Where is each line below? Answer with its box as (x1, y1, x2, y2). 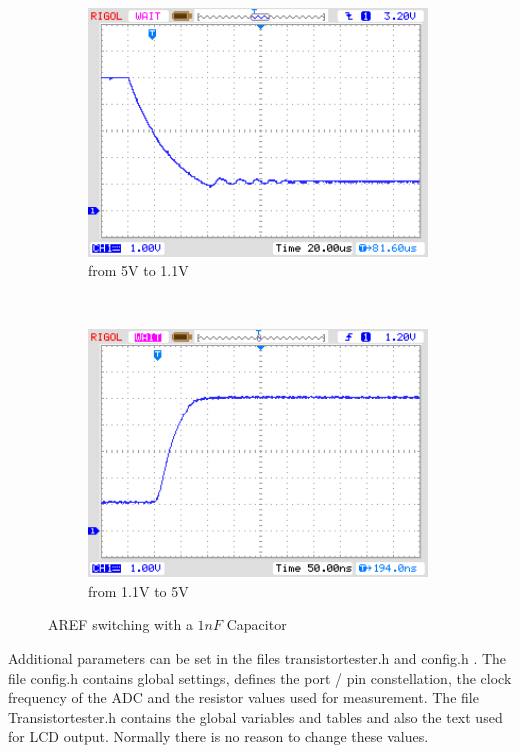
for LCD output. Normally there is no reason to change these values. (8, 726, 429, 747)
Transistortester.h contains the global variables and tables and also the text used (8, 706, 503, 727)
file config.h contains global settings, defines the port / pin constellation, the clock (8, 667, 512, 688)
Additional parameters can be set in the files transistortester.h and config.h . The (8, 648, 507, 669)
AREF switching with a (48, 614, 193, 635)
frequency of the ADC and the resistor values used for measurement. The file (8, 687, 479, 708)
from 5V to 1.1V (88, 260, 189, 281)
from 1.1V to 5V (88, 580, 189, 601)
